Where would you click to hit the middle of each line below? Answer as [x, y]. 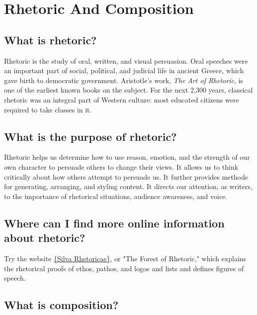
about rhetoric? [45, 238]
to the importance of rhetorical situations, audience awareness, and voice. [116, 196]
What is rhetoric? [50, 40]
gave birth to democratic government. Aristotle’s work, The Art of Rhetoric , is [124, 80]
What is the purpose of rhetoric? [90, 136]
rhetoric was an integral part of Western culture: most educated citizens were [122, 99]
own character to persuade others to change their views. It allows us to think [121, 166]
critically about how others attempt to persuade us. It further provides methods [126, 176]
